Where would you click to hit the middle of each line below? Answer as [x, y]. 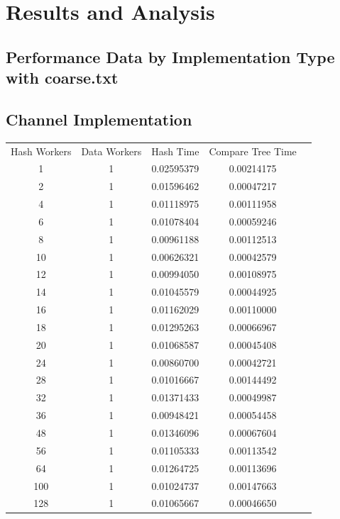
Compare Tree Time [253, 151]
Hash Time [175, 151]
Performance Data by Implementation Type [170, 56]
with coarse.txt [62, 78]
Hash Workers [41, 151]
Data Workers [111, 151]
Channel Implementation [99, 119]
